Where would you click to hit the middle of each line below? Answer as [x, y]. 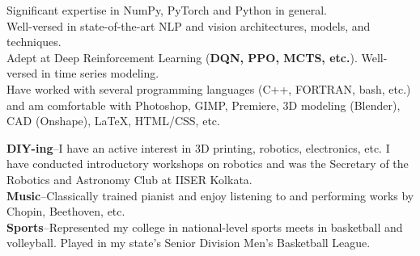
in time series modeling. [100, 73]
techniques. [34, 42]
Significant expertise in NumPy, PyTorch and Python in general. [167, 10]
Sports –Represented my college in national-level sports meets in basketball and [205, 227]
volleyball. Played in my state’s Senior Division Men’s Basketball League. [189, 243]
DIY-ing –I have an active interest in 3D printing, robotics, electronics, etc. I [198, 147]
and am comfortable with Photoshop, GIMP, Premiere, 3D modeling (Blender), [204, 105]
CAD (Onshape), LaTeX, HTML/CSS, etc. [113, 121]
